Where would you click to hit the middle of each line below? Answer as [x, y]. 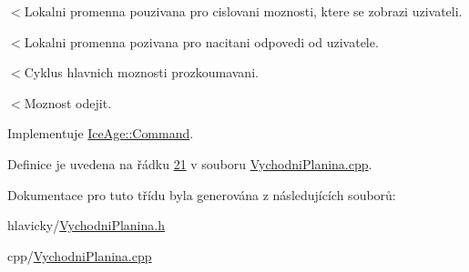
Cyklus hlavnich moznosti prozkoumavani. [141, 72]
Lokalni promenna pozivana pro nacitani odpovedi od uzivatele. [201, 41]
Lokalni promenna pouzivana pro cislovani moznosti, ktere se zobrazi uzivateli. [243, 11]
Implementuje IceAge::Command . [101, 133]
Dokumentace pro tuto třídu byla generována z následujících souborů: [202, 194]
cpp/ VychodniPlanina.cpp [80, 255]
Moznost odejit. [68, 102]
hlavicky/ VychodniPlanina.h [86, 225]
